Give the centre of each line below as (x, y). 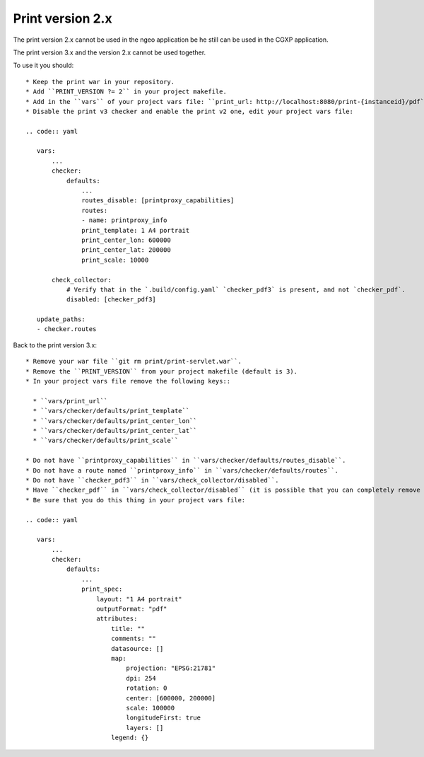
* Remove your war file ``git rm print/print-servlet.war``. (134, 362)
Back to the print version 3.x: (55, 345)
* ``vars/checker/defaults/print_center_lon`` (115, 421)
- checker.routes (66, 329)
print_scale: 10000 (115, 260)
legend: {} (130, 738)
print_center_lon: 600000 (126, 240)
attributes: (117, 619)
